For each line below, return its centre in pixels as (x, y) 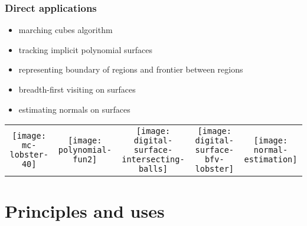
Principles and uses (85, 211)
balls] (153, 169)
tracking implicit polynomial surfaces (85, 49)
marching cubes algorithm (66, 30)
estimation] (271, 160)
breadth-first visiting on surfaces (77, 89)
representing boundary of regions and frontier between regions (131, 69)
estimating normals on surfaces (74, 109)
